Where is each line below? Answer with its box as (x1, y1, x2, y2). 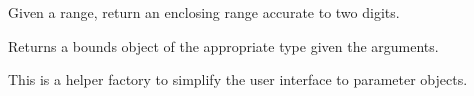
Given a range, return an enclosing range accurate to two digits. (8, 2, 400, 22)
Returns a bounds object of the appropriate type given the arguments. (8, 35, 439, 56)
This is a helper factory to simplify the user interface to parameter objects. (8, 69, 468, 90)
